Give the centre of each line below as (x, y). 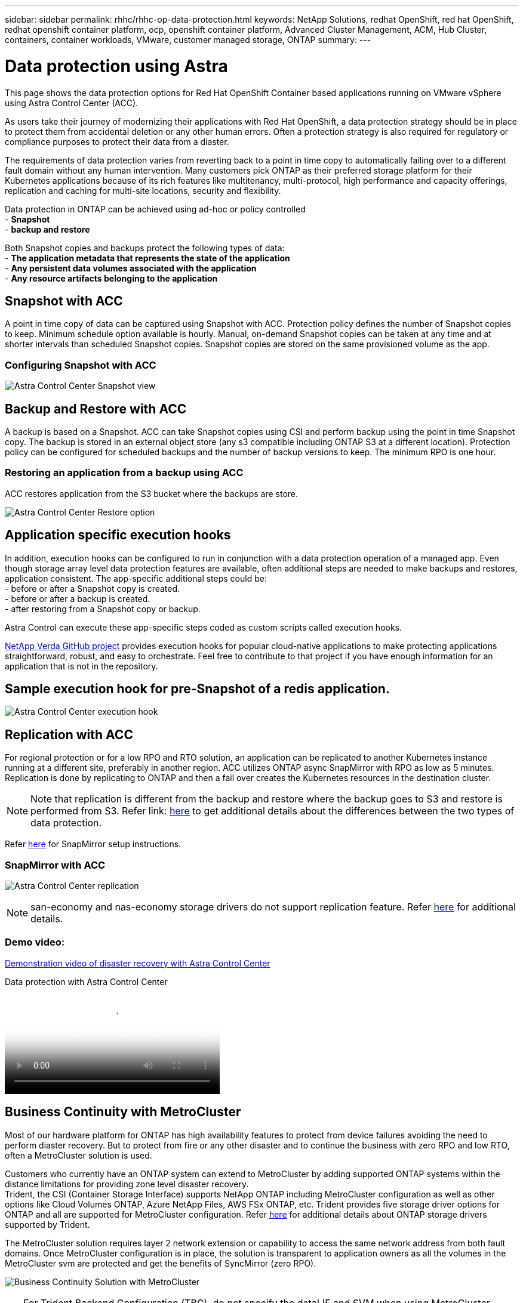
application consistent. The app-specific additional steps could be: (136, 578)
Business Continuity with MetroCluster (123, 1112)
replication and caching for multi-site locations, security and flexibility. (143, 190)
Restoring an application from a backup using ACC (124, 473)
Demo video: (35, 942)
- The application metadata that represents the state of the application (147, 258)
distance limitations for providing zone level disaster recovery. (127, 1184)
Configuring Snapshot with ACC (81, 365)
